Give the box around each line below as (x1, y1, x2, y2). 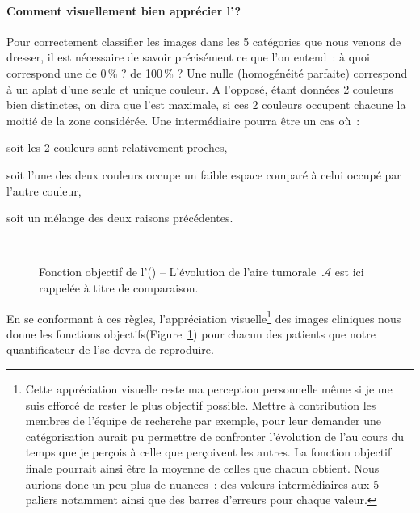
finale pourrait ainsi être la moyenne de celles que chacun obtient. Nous (25, 459, 380, 476)
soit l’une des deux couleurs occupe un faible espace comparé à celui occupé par (6, 166, 401, 183)
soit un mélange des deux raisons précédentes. (6, 209, 233, 226)
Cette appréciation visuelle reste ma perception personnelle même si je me (25, 380, 393, 397)
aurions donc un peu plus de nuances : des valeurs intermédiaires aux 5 (25, 475, 380, 492)
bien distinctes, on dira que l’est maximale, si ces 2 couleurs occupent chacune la (6, 96, 406, 113)
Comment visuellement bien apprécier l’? (6, 2, 241, 19)
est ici (334, 263, 364, 280)
